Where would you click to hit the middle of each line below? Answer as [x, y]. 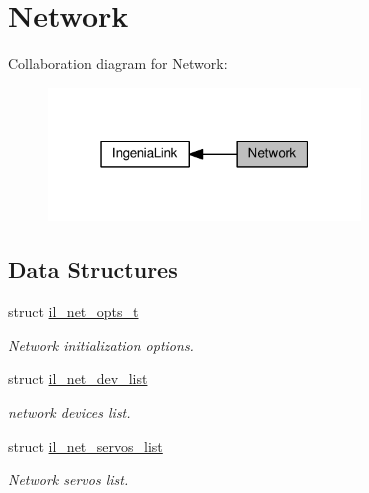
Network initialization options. [101, 344]
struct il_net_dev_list [78, 378]
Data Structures [93, 269]
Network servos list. [68, 479]
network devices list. [69, 411]
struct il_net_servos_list [85, 445]
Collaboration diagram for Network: [118, 63]
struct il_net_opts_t [73, 311]
